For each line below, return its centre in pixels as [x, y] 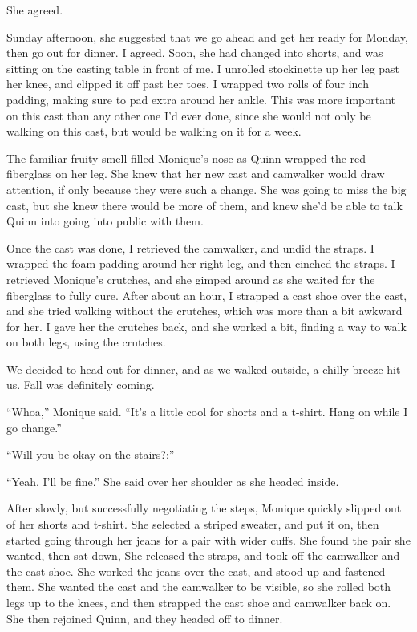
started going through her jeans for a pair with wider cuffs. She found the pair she [208, 539]
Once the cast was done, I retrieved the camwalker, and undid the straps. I [190, 247]
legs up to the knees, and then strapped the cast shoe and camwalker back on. [199, 602]
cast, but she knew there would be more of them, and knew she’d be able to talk [204, 205]
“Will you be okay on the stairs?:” [91, 454]
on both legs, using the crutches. [86, 342]
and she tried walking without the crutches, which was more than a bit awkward [204, 311]
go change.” [34, 427]
